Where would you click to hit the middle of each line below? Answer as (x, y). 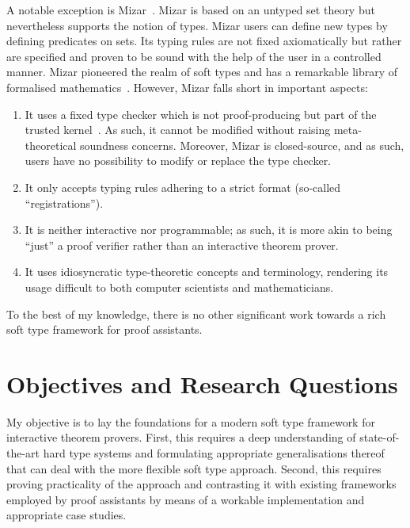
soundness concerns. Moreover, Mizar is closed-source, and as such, (242, 145)
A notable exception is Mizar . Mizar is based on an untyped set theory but (191, 10)
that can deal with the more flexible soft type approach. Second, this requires (194, 468)
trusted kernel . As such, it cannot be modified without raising (178, 130)
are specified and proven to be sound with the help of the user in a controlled (194, 56)
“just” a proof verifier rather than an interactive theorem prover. (182, 245)
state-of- (380, 437)
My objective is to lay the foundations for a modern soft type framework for (191, 421)
